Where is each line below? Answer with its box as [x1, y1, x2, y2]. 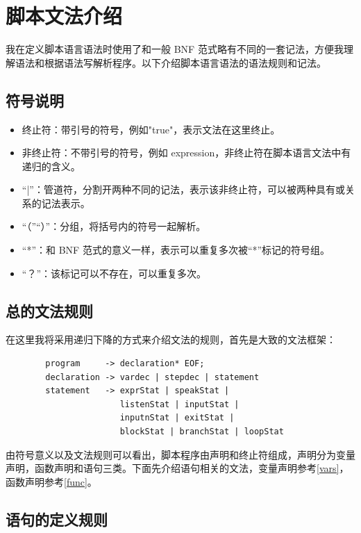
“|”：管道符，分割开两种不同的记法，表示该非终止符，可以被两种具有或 [22, 182, 345, 197]
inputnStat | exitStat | [119, 413, 235, 423]
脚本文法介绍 [6, 1, 123, 30]
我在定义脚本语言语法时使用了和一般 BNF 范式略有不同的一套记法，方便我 [6, 42, 344, 56]
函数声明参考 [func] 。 [6, 474, 97, 489]
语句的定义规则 [6, 508, 108, 530]
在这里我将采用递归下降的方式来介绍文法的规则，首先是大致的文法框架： [6, 332, 336, 347]
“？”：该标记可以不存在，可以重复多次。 [22, 265, 207, 280]
